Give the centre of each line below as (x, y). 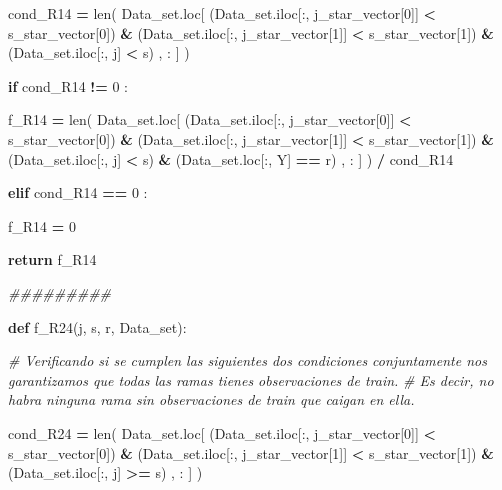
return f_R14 (52, 259)
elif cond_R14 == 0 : (78, 192)
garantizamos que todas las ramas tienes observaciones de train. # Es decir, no (251, 379)
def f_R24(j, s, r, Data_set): (97, 326)
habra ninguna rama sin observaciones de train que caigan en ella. (211, 399)
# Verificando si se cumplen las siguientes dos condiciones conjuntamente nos (247, 360)
